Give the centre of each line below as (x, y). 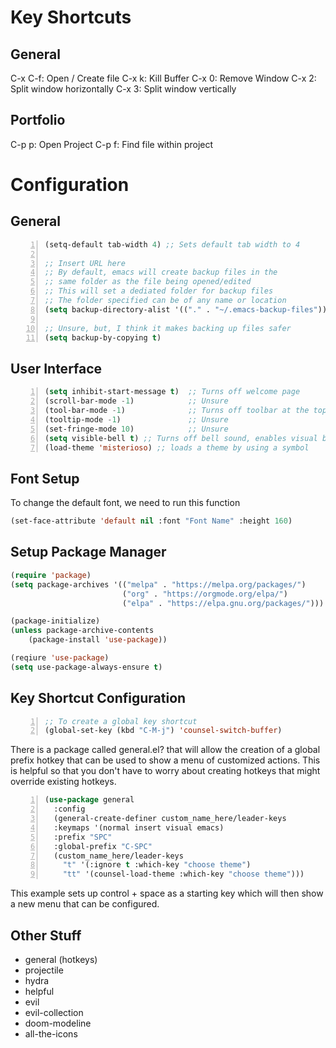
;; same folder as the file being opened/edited (148, 282)
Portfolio (38, 120)
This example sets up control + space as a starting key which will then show (167, 893)
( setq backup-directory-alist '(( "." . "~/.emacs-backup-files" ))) (188, 309)
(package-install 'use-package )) (98, 640)
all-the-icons (51, 1034)
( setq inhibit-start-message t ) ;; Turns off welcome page (172, 392)
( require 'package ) (51, 575)
